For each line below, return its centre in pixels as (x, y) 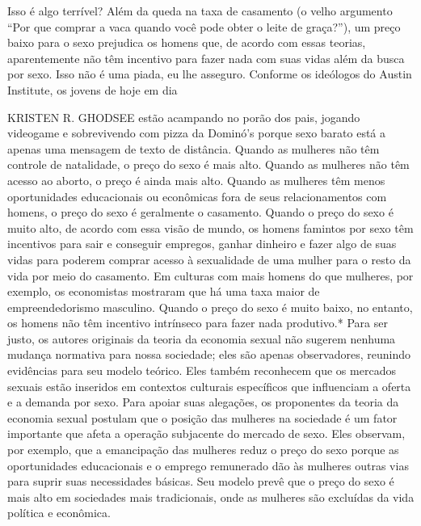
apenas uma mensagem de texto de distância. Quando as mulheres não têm (194, 148)
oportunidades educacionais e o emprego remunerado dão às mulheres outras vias (208, 465)
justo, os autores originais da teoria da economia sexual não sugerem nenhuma (202, 338)
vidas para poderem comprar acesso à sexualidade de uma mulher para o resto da (209, 259)
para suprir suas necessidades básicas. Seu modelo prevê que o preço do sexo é (201, 481)
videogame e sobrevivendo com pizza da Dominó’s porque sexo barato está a (197, 133)
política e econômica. (59, 513)
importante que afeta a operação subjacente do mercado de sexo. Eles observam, (206, 433)
